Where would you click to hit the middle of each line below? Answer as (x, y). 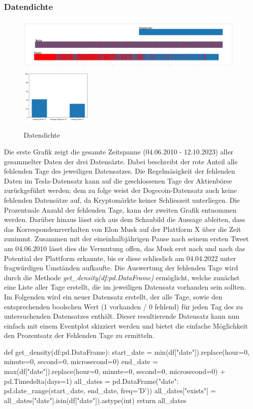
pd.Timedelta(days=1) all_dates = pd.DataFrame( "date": (91, 381)
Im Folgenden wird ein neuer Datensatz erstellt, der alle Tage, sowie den (113, 296)
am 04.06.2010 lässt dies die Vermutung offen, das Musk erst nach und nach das (125, 248)
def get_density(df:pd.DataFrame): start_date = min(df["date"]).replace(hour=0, (127, 352)
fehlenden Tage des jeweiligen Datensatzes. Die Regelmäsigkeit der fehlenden (120, 171)
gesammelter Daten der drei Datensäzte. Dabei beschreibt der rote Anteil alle (121, 161)
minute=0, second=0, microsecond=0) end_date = (81, 361)
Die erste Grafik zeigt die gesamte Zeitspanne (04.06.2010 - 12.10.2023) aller (119, 151)
